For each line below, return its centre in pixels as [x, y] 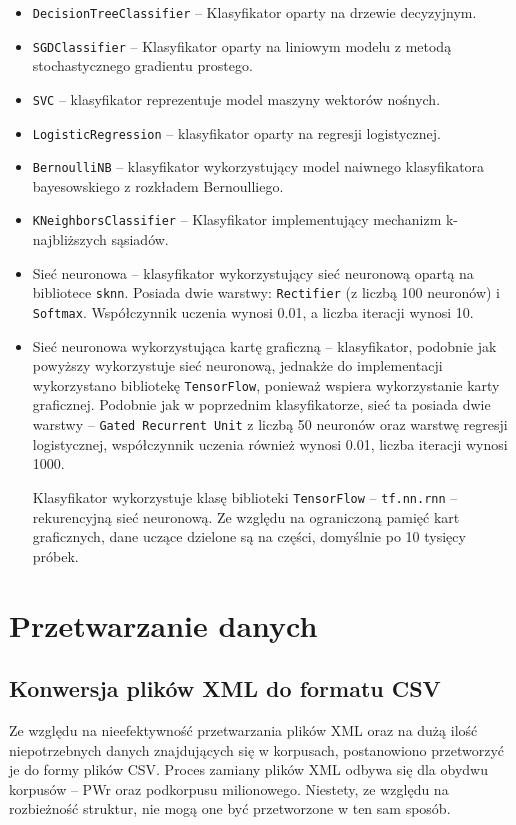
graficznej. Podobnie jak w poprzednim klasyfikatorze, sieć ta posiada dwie [261, 404]
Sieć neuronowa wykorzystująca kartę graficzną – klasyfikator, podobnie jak [264, 345]
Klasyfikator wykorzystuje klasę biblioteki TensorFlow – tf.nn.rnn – [245, 496]
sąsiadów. [140, 239]
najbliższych [69, 239]
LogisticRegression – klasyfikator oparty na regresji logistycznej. [236, 132]
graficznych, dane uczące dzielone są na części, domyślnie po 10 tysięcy [249, 536]
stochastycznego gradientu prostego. [142, 65]
